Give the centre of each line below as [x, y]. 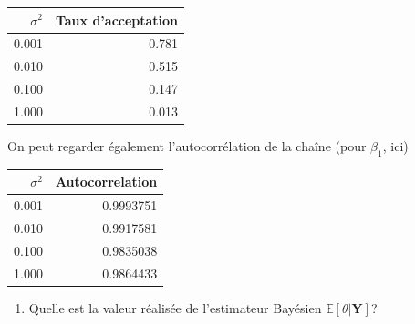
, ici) [395, 145]
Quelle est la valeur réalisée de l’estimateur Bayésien [175, 307]
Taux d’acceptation [117, 20]
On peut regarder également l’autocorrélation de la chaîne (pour [187, 145]
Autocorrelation [106, 182]
